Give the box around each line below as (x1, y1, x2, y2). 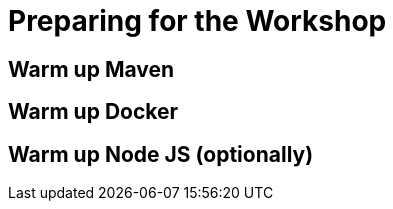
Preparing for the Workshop (8, 4, 387, 38)
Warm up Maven (8, 56, 175, 82)
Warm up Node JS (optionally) (8, 141, 314, 167)
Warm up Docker (8, 99, 179, 125)
